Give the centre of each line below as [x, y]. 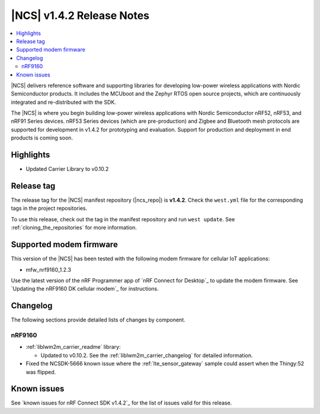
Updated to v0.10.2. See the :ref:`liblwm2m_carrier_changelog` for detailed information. [147, 355]
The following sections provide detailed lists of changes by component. [98, 320]
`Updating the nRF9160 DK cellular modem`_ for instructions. [85, 289]
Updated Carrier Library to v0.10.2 [67, 169]
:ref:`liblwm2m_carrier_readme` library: [73, 347]
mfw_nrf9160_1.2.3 [48, 269]
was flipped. [41, 372]
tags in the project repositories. [49, 208]
